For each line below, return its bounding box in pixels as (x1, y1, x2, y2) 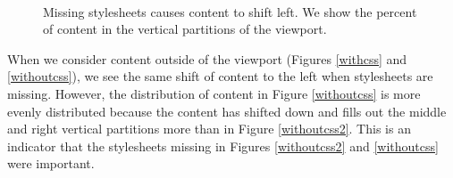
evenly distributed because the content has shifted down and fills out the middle (7, 101, 447, 120)
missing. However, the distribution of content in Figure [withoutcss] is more (7, 84, 421, 102)
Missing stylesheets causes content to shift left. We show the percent (43, 2, 417, 20)
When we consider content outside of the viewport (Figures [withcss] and (7, 49, 407, 68)
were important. (7, 154, 95, 173)
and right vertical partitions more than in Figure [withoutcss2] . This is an (7, 119, 411, 138)
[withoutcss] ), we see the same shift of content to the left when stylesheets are (7, 67, 433, 85)
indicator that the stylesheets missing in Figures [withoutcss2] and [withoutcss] (7, 136, 439, 155)
